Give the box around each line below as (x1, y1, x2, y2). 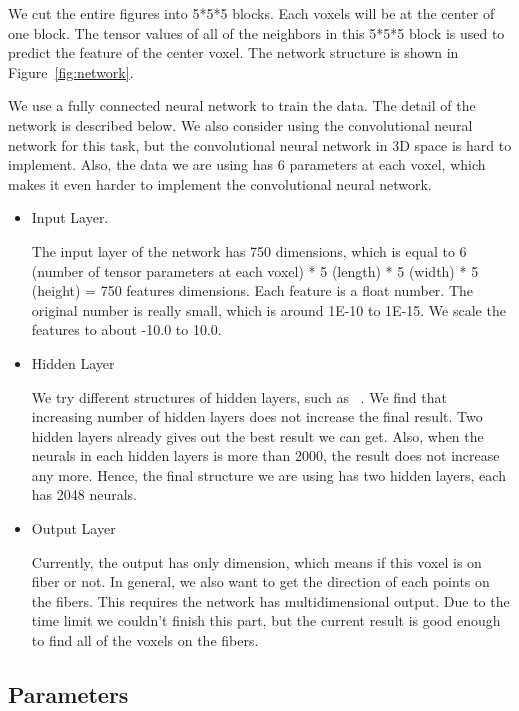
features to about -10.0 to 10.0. (31, 319, 222, 340)
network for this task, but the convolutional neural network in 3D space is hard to (8, 134, 512, 155)
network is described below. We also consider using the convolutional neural (8, 114, 473, 135)
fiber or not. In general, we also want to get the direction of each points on (31, 571, 490, 592)
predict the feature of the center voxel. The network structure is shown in (8, 42, 459, 63)
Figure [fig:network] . (8, 61, 134, 82)
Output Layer (31, 518, 116, 539)
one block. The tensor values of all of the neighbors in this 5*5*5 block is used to (8, 22, 505, 43)
